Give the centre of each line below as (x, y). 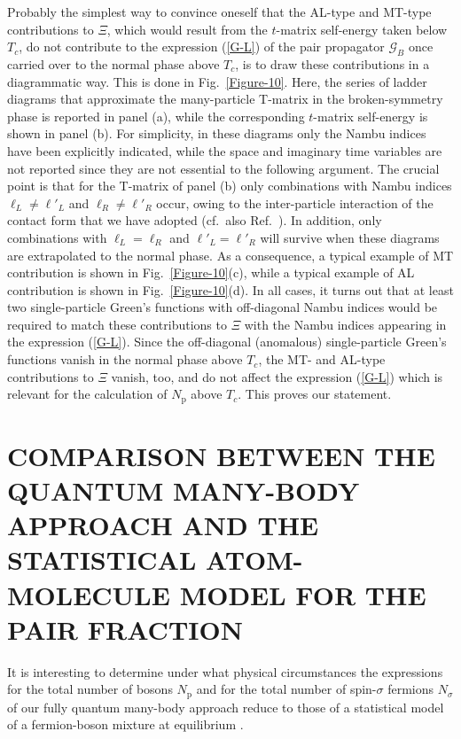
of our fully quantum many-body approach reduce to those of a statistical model (226, 707)
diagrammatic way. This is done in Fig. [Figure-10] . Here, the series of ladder (217, 81)
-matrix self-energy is (371, 116)
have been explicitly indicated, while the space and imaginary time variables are (225, 150)
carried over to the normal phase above (113, 63)
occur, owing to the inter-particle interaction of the (295, 202)
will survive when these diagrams (350, 237)
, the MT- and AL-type (322, 359)
